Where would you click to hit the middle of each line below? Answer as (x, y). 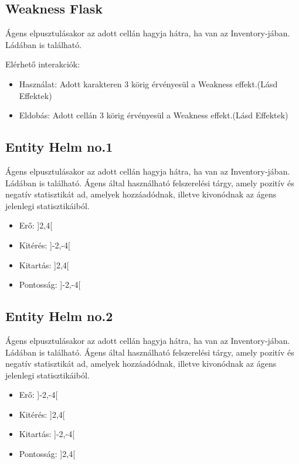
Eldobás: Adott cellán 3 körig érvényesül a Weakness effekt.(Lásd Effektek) (154, 115)
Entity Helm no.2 (59, 316)
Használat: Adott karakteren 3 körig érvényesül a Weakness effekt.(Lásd (148, 83)
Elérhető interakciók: (43, 64)
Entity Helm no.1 (59, 147)
